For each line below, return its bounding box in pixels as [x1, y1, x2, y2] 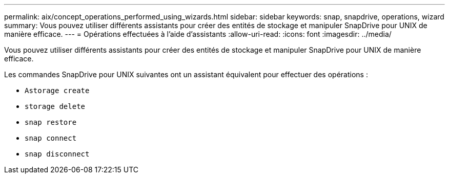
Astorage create [25, 86, 90, 95]
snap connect [25, 134, 77, 142]
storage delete [25, 102, 86, 110]
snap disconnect [25, 150, 90, 158]
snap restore [25, 118, 77, 126]
